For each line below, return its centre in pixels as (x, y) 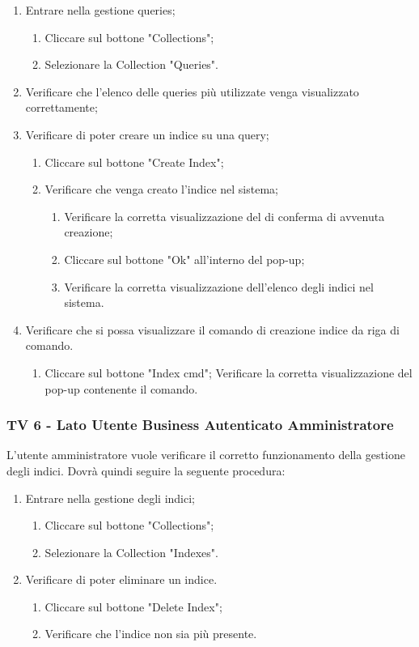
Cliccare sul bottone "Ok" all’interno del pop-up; (184, 259)
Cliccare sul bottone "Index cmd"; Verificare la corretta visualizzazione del (229, 372)
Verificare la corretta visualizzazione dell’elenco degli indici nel (219, 286)
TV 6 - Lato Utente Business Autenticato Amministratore (200, 425)
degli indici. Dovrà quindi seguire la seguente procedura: (146, 470)
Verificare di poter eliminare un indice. (121, 579)
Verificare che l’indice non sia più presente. (151, 634)
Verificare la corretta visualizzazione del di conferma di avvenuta (224, 216)
